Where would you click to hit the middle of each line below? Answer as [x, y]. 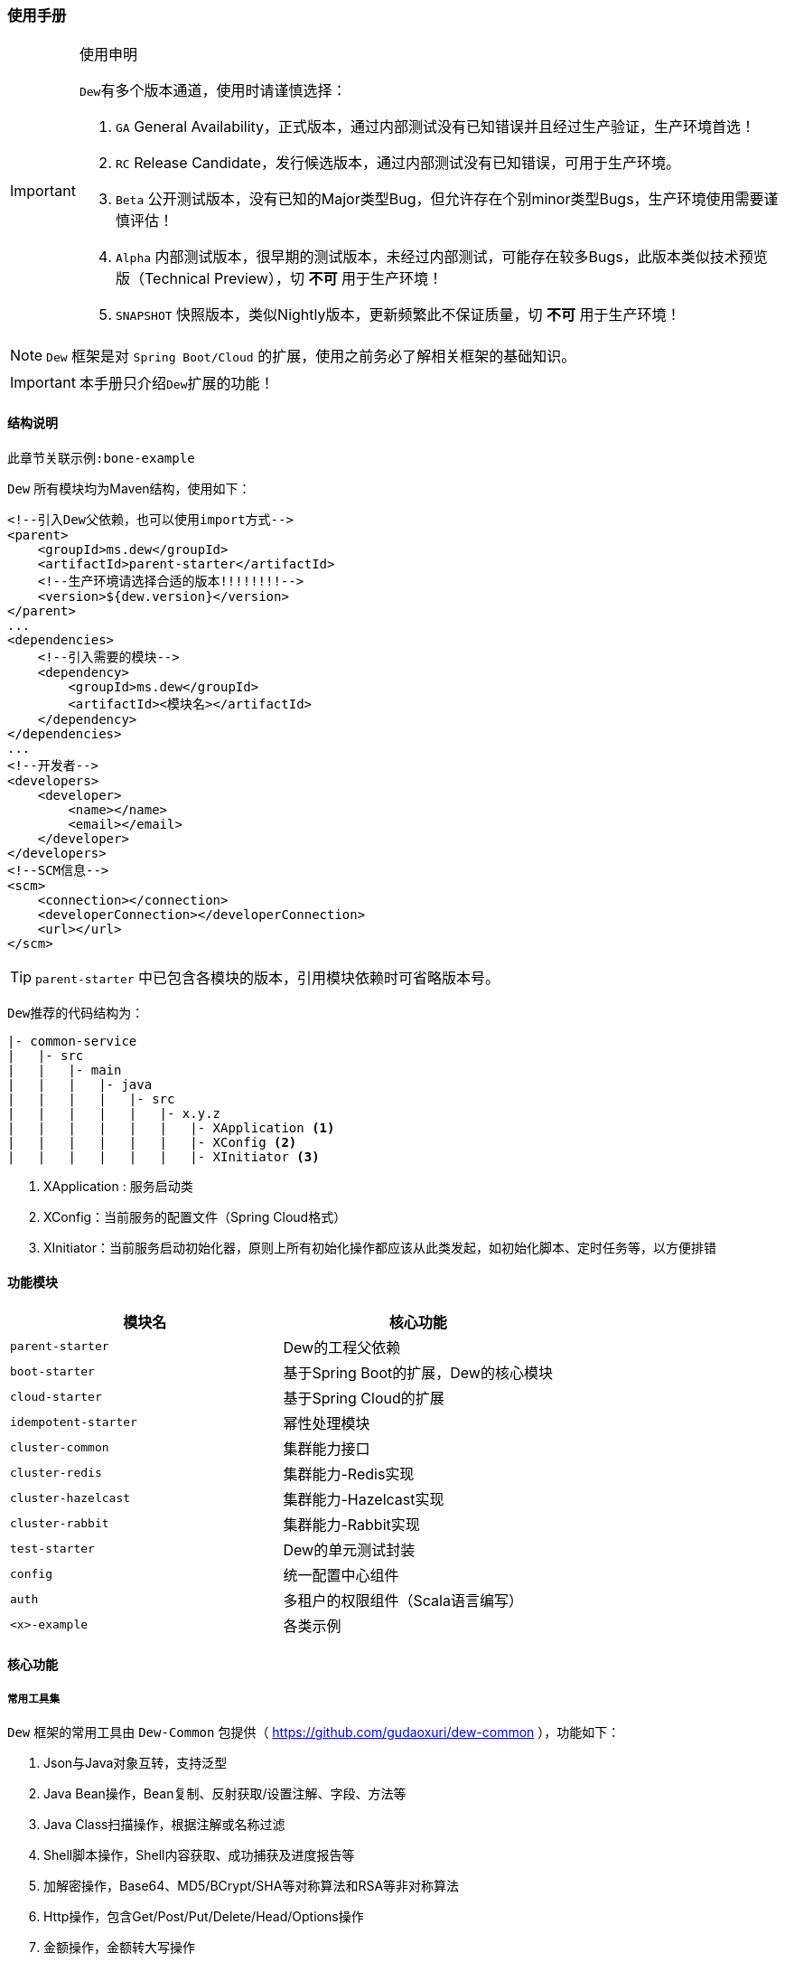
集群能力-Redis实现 [349, 1474]
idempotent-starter [74, 1422]
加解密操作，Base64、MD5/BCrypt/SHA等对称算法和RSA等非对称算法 [252, 1886]
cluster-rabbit [60, 1524]
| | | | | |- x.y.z [114, 1113]
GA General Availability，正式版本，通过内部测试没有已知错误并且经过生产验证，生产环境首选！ [435, 127]
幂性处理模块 [327, 1423]
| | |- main [65, 1070]
